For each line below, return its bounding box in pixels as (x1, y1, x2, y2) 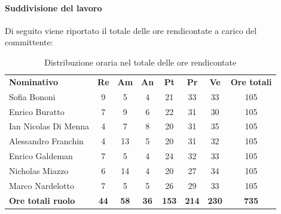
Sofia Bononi (9, 90, 56, 103)
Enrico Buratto (9, 105, 65, 117)
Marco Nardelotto (9, 179, 74, 191)
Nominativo (9, 75, 59, 88)
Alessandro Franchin (9, 135, 84, 147)
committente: (5, 36, 53, 48)
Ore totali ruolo (9, 194, 75, 206)
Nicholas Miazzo (9, 164, 69, 176)
